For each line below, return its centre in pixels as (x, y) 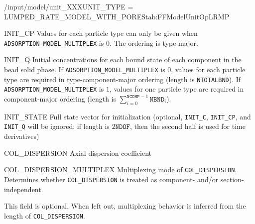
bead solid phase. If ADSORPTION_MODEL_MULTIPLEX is (85, 69)
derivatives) (22, 136)
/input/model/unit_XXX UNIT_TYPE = (69, 6)
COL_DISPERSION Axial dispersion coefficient (78, 153)
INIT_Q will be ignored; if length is (57, 126)
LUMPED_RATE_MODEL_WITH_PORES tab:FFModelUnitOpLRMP (117, 16)
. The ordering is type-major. (154, 43)
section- (232, 179)
